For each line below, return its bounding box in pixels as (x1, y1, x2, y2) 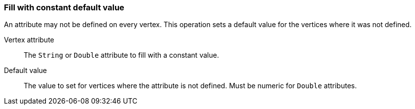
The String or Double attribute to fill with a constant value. (24, 51, 219, 60)
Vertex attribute (4, 36, 54, 44)
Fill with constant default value (4, 2, 124, 12)
